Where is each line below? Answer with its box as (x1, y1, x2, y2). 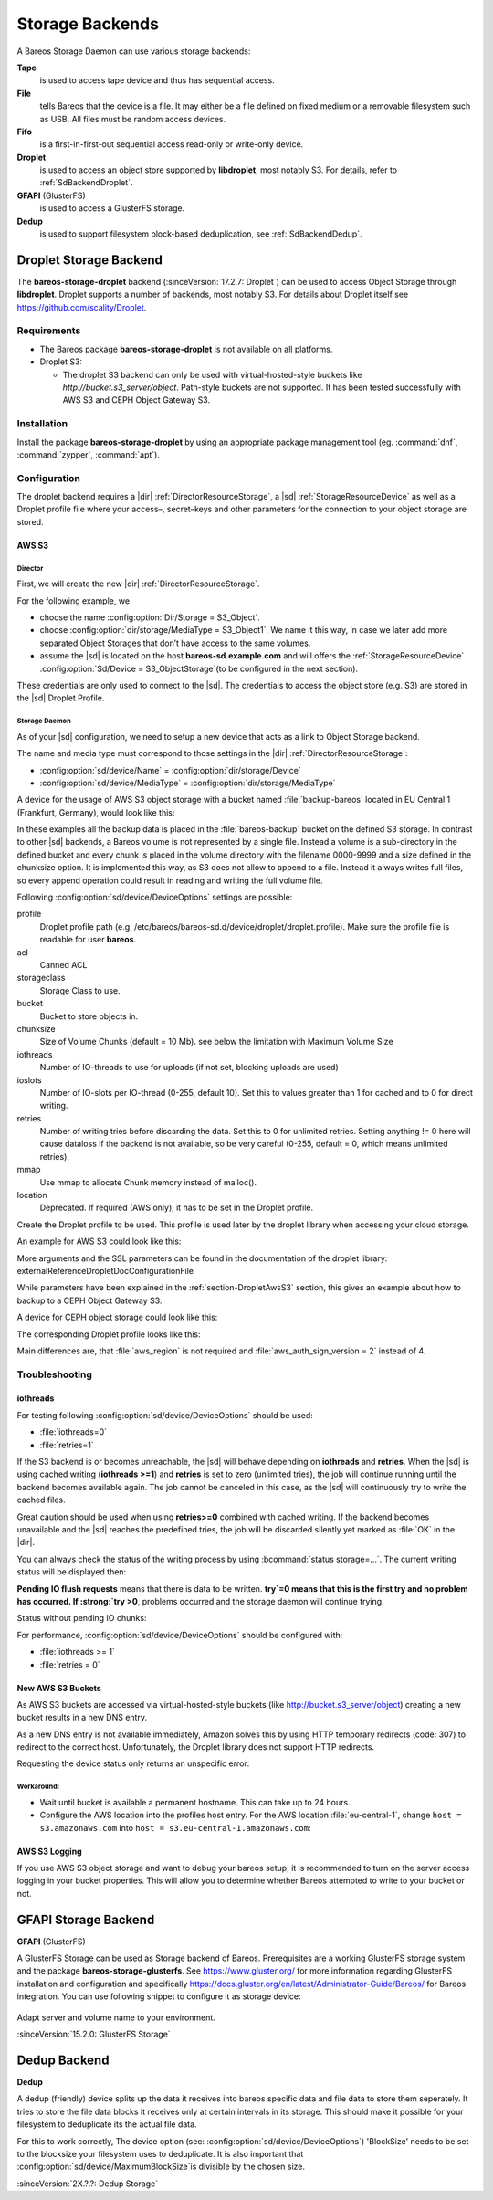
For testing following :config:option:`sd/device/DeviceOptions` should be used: (16, 1409, 314, 1420)
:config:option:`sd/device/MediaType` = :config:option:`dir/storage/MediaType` (39, 777, 337, 788)
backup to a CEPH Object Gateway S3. (16, 1295, 163, 1306)
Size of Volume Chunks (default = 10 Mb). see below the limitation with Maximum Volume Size (39, 1037, 393, 1047)
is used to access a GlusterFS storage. (39, 203, 185, 214)
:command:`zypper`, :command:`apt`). (16, 448, 160, 460)
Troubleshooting (16, 1368, 93, 1381)
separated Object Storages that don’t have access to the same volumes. (39, 637, 311, 648)
